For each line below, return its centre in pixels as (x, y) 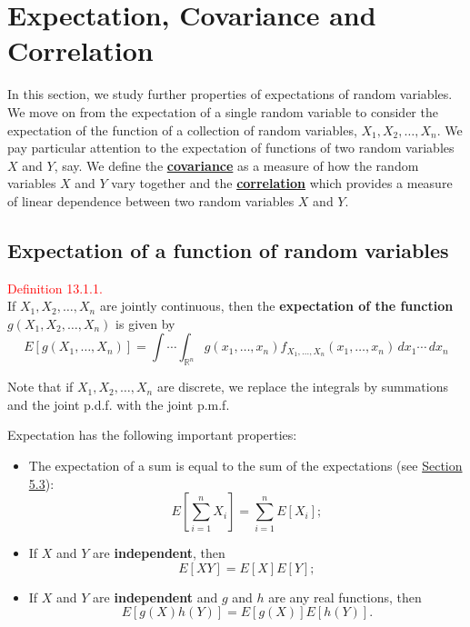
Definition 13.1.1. (55, 288)
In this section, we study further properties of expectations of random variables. (230, 94)
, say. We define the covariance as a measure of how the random (236, 165)
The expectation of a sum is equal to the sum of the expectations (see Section (245, 466)
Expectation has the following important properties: (152, 435)
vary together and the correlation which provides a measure (282, 183)
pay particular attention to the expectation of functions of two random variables (231, 148)
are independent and (155, 597)
